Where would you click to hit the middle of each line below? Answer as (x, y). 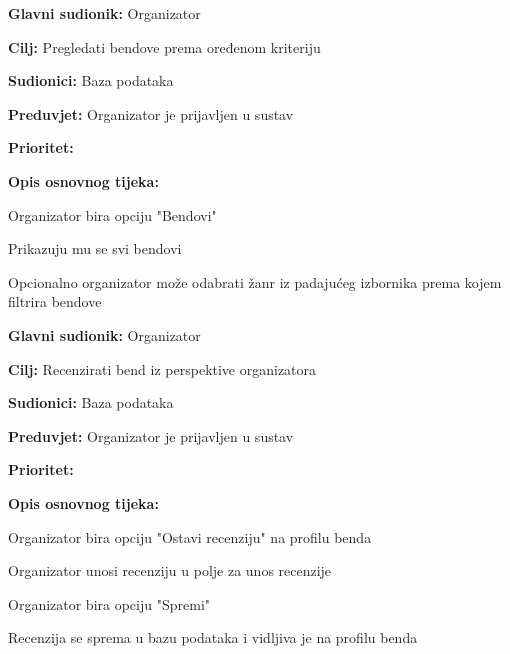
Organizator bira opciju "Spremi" (109, 603)
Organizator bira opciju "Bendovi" (112, 214)
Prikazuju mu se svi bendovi (95, 248)
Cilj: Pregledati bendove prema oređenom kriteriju (164, 46)
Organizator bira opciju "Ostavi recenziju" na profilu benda (190, 536)
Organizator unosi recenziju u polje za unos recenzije (170, 570)
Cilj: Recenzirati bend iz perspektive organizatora (162, 368)
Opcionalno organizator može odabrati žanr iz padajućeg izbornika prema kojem (255, 281)
